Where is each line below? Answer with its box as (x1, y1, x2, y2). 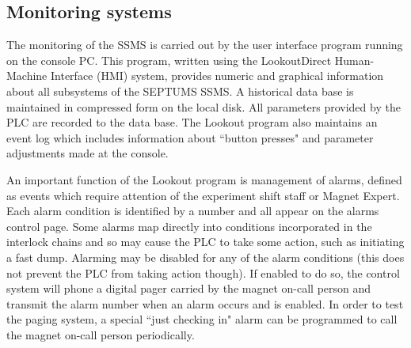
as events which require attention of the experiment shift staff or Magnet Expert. (6, 187, 400, 203)
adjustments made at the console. (6, 145, 169, 161)
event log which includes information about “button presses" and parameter (6, 129, 374, 146)
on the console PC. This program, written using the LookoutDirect (6, 51, 332, 68)
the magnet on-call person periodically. (6, 326, 195, 342)
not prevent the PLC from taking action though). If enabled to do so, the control (6, 264, 400, 281)
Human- (334, 51, 375, 68)
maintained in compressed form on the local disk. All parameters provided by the (6, 98, 401, 115)
